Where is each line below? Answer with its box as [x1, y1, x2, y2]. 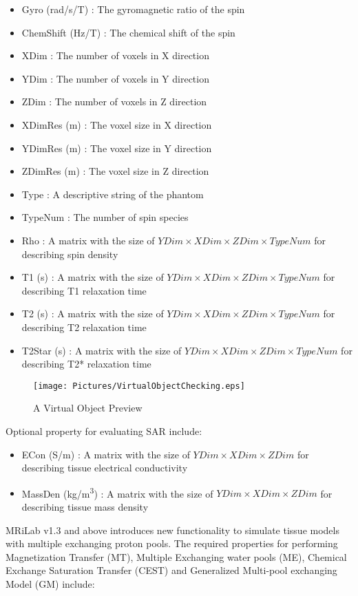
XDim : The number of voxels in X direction [21, 48, 209, 63]
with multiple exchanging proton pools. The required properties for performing [6, 536, 338, 551]
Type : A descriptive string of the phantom [21, 187, 204, 201]
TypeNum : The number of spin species [21, 210, 189, 224]
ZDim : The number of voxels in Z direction [21, 94, 207, 109]
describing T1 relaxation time [21, 283, 147, 297]
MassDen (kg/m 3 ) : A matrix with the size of [21, 484, 213, 500]
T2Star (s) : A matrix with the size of [21, 343, 182, 357]
